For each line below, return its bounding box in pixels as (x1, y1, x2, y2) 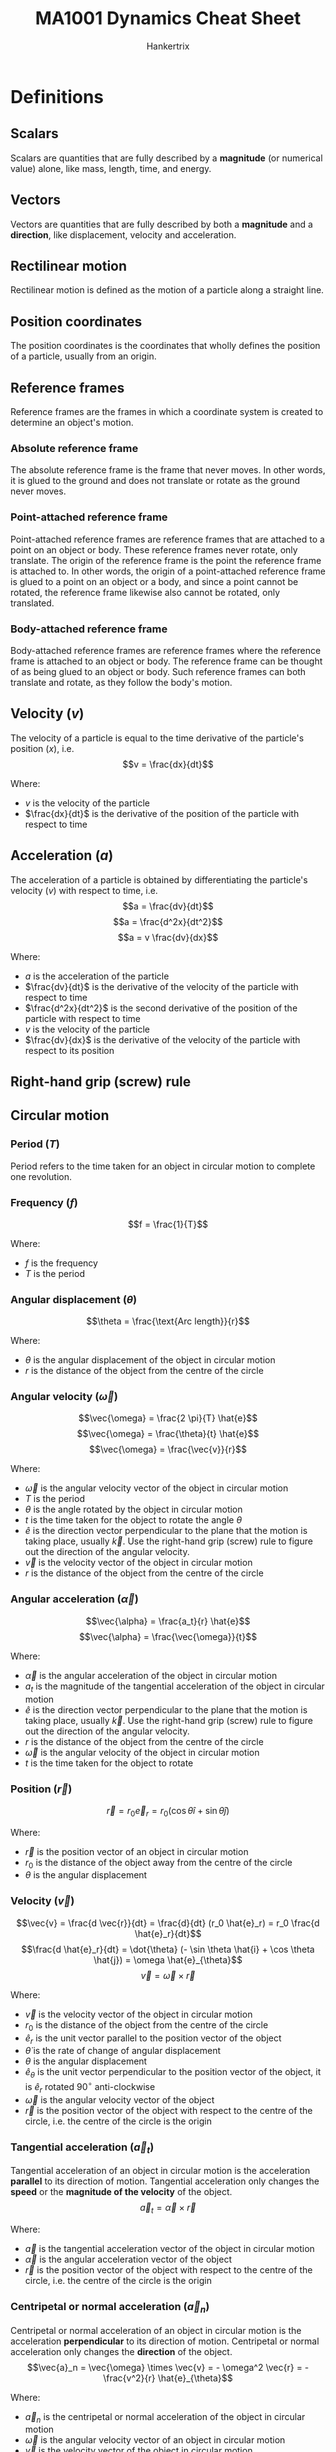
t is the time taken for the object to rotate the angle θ (24, 1514, 243, 1526)
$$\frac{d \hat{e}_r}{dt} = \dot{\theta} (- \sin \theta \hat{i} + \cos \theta (21, 1943, 315, 1955)
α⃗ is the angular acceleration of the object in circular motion (24, 1669, 278, 1681)
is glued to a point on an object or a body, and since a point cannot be (10, 575, 299, 587)
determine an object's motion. (10, 417, 134, 428)
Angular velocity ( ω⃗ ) (10, 1390, 118, 1404)
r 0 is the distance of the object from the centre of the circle (24, 2018, 269, 2033)
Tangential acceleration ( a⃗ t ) (10, 2140, 155, 2156)
